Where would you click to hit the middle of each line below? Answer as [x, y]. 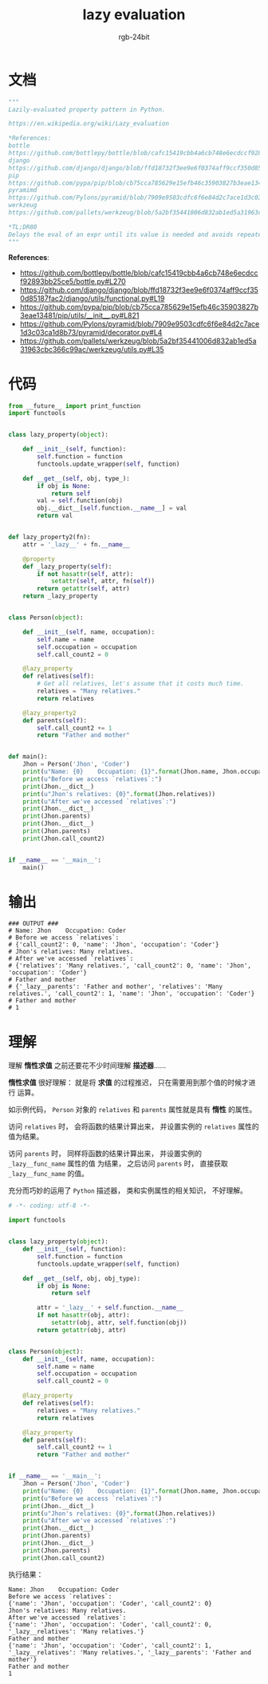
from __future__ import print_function [75, 406]
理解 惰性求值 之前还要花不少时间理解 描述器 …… [87, 1066]
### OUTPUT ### [33, 924]
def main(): [28, 757]
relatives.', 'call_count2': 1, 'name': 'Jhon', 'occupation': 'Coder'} [132, 994]
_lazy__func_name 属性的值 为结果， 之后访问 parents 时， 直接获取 [118, 1164]
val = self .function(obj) [80, 501]
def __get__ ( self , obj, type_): [76, 478]
